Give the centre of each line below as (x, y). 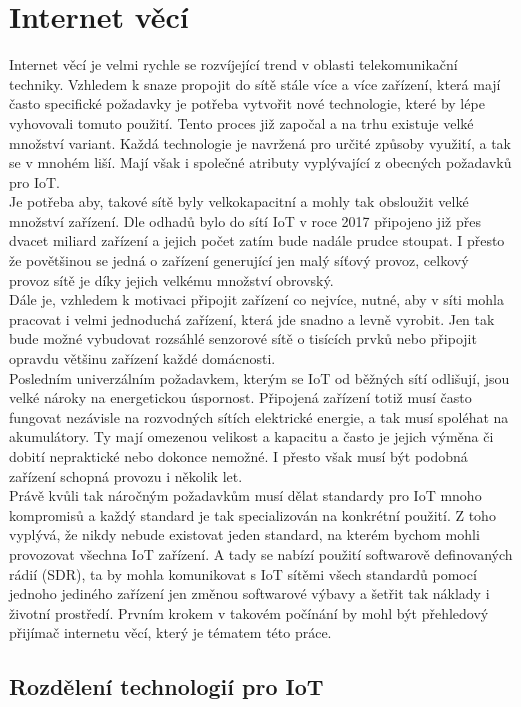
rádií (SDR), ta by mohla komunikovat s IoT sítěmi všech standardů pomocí (243, 573)
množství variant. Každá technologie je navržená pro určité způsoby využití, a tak (260, 142)
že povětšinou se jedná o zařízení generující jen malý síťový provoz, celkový (239, 260)
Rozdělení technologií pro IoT (166, 686)
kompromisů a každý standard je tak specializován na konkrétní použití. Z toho (252, 514)
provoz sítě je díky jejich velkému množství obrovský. (171, 279)
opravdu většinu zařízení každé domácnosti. (142, 358)
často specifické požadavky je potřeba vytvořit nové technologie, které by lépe (247, 103)
